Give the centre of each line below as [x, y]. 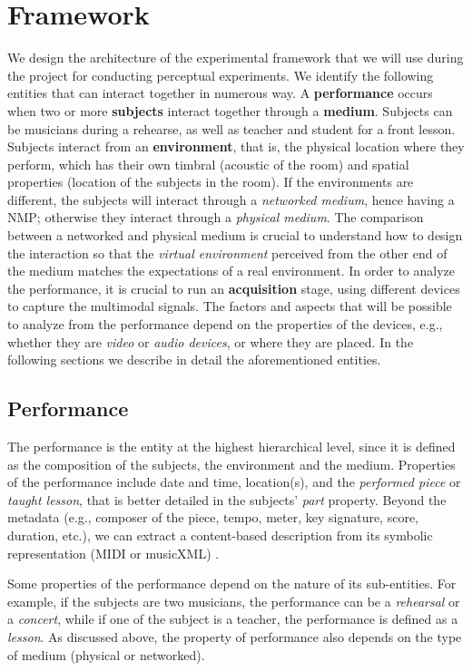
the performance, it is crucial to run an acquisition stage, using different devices [234, 288]
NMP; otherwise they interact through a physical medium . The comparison [216, 217]
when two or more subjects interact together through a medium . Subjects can [230, 110]
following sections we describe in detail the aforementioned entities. [194, 360]
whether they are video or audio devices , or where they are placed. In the [211, 341]
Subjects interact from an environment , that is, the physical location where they [236, 146]
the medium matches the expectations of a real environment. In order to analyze [231, 271]
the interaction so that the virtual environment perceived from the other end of [227, 253]
